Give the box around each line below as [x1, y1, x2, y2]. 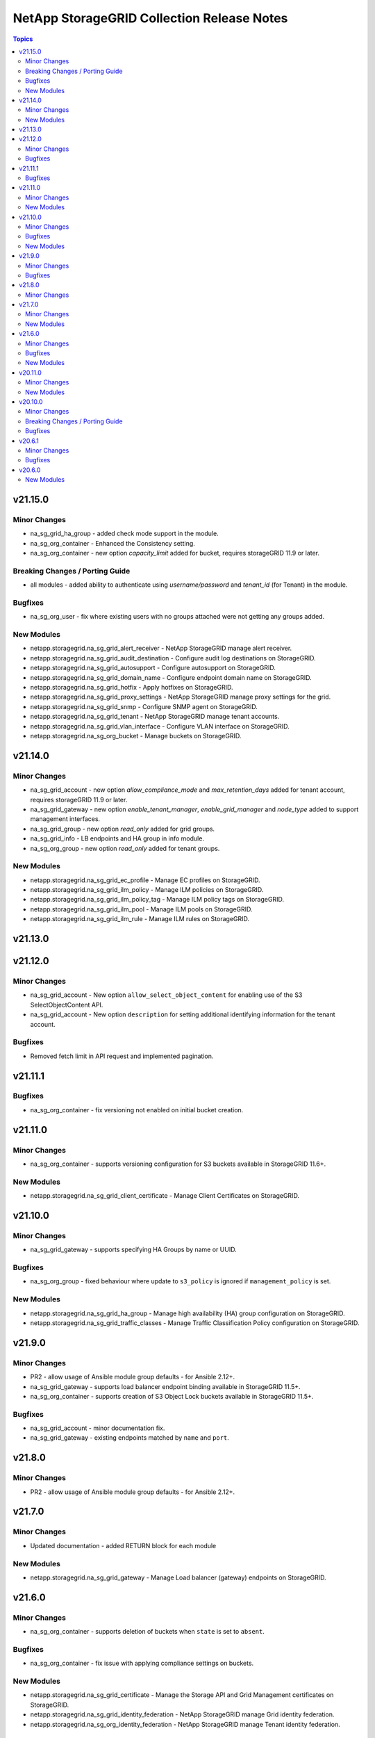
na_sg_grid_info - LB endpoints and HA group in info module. [30, 834, 205, 843]
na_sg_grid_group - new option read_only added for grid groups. [30, 825, 215, 833]
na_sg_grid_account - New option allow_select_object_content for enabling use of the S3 [30, 991, 303, 999]
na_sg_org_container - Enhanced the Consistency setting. [30, 539, 196, 547]
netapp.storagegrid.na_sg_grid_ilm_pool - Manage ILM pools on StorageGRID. [30, 904, 253, 913]
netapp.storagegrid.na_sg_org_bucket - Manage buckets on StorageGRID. [30, 732, 242, 740]
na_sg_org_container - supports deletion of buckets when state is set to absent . [30, 1627, 265, 1636]
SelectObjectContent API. [30, 1000, 103, 1009]
